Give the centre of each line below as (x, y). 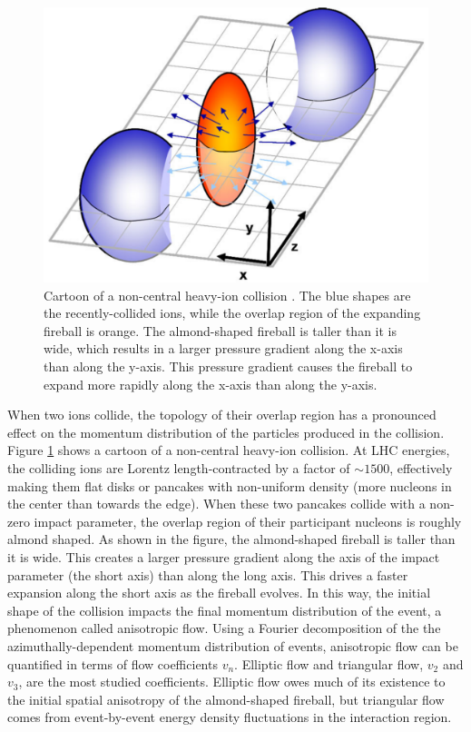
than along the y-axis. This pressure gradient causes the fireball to (228, 366)
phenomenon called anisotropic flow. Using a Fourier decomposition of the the (224, 628)
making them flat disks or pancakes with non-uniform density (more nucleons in (230, 485)
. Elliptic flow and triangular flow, (329, 663)
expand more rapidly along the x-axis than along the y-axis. (211, 384)
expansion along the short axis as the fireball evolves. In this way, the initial (219, 593)
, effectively (421, 468)
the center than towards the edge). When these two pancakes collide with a (216, 504)
